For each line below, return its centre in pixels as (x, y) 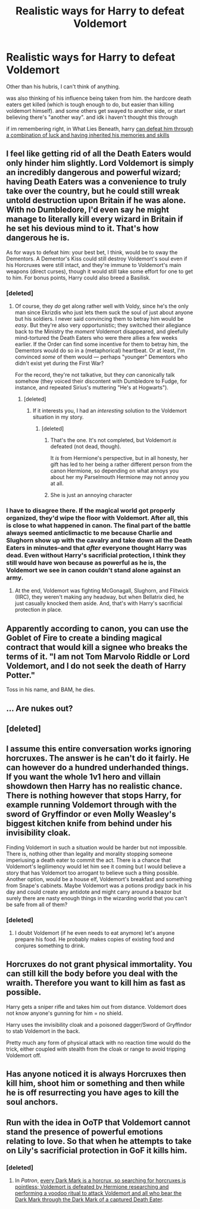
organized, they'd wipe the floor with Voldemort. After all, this (97, 518)
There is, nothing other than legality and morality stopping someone (89, 854)
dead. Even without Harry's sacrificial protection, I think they (96, 555)
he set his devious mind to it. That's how (82, 228)
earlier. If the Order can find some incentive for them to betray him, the (101, 344)
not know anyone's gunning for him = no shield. (65, 1013)
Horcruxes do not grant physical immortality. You (99, 964)
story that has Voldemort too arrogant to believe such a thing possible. (93, 873)
